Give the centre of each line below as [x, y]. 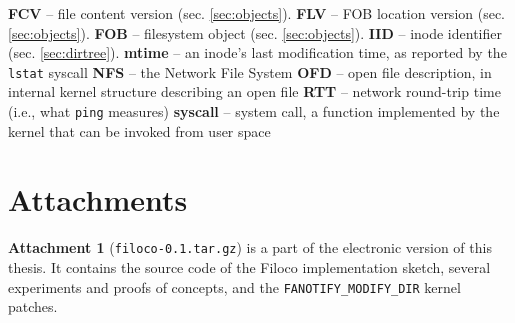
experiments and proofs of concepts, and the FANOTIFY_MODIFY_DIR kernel [234, 286]
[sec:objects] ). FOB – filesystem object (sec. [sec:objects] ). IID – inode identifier [255, 32]
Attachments [98, 199]
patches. [33, 306]
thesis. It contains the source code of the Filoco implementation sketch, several [249, 267]
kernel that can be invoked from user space [139, 130]
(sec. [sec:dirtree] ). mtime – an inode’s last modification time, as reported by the [257, 52]
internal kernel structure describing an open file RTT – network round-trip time [254, 91]
